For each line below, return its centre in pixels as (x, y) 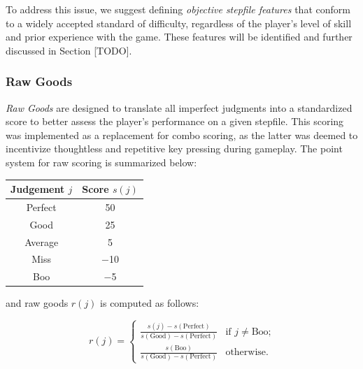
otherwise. (247, 353)
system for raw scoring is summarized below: (101, 162)
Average (42, 241)
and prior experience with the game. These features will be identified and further (179, 37)
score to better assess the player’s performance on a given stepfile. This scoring (175, 121)
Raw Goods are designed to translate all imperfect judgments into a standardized (179, 107)
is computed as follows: (150, 303)
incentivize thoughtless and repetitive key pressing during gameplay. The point (174, 149)
